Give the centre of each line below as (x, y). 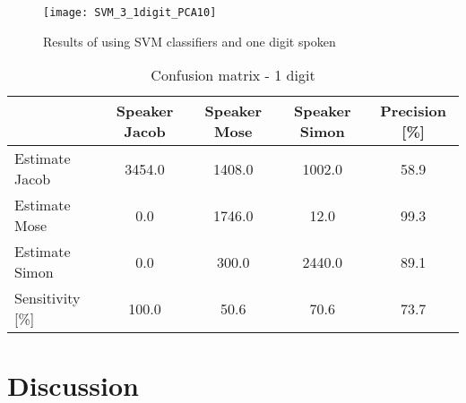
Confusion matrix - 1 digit (233, 75)
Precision (413, 111)
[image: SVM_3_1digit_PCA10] (130, 13)
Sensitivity (47, 298)
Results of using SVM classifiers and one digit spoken (190, 41)
